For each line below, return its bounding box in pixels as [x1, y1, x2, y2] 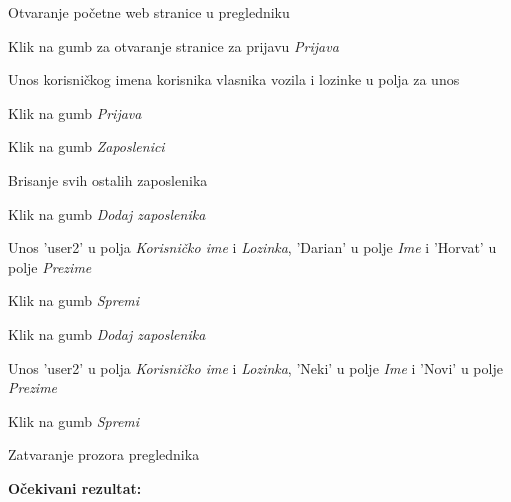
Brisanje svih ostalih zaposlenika [8, 169, 208, 190]
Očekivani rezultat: [8, 477, 142, 498]
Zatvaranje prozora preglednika [8, 444, 200, 465]
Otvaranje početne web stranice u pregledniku [8, 2, 290, 22]
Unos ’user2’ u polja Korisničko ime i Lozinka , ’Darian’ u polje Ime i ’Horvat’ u [8, 237, 497, 258]
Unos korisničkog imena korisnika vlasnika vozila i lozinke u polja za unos [8, 69, 460, 90]
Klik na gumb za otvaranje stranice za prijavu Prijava [8, 35, 339, 56]
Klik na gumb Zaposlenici [8, 136, 165, 157]
